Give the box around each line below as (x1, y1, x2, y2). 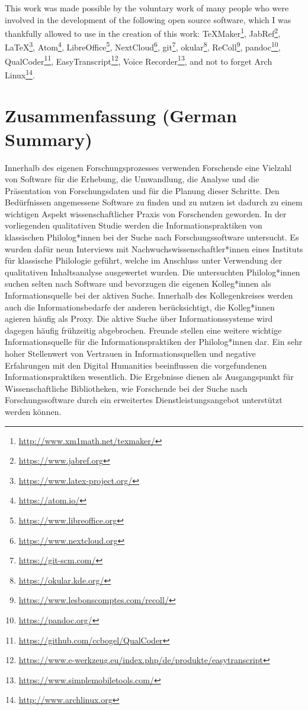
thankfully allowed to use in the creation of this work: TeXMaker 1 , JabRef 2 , (5, 26, 281, 39)
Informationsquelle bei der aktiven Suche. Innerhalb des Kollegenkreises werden (5, 289, 293, 302)
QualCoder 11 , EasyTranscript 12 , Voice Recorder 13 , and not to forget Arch (5, 53, 272, 67)
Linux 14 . (5, 66, 35, 81)
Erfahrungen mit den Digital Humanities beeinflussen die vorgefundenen (5, 359, 267, 371)
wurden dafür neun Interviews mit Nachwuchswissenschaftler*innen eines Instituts (5, 242, 303, 255)
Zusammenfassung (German (5, 103, 237, 128)
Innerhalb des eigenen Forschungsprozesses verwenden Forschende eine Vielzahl (5, 161, 292, 173)
